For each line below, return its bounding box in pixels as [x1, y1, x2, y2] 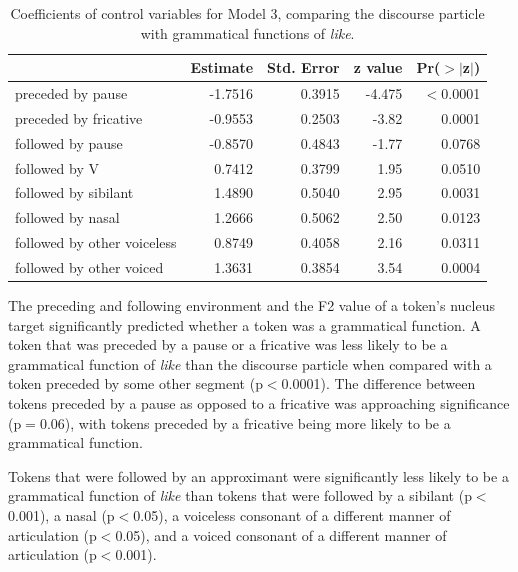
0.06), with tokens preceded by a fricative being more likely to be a [39, 412, 451, 433]
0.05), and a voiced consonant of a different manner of [115, 524, 447, 545]
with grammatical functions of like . [140, 22, 355, 43]
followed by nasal [15, 207, 120, 228]
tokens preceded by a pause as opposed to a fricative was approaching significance [8, 393, 510, 413]
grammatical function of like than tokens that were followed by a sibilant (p [8, 485, 472, 506]
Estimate [190, 57, 254, 78]
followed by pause [15, 132, 123, 153]
